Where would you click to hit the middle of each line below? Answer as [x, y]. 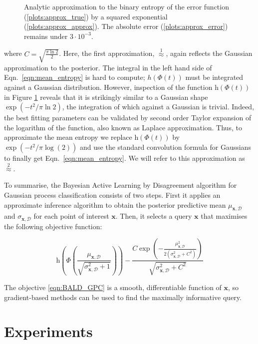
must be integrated [214, 77]
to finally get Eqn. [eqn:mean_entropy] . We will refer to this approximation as [125, 158]
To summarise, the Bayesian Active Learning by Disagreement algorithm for [121, 185]
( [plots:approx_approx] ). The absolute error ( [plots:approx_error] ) [126, 26]
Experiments [48, 331]
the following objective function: [53, 226]
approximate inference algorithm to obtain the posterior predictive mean [115, 204]
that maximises [224, 216]
